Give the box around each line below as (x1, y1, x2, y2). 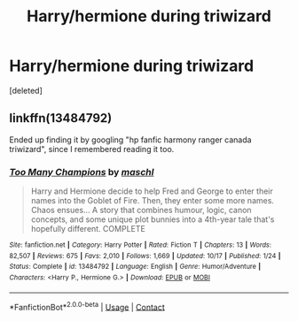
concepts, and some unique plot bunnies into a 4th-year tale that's (30, 214, 275, 225)
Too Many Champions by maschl (9, 165, 154, 178)
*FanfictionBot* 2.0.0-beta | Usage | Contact (9, 300, 166, 312)
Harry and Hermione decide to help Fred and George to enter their (30, 186, 273, 196)
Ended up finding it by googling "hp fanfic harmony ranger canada (9, 134, 252, 145)
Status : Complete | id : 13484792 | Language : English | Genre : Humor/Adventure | (9, 263, 262, 271)
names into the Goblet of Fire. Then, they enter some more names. (30, 195, 275, 206)
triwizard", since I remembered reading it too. (9, 143, 175, 154)
